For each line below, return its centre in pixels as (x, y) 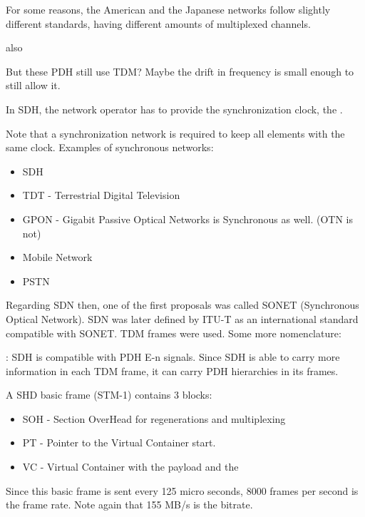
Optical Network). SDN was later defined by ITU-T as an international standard (182, 318)
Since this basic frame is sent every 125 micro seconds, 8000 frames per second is (182, 490)
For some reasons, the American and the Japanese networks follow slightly (168, 9)
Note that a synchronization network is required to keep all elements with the (175, 133)
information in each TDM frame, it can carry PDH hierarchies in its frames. (172, 370)
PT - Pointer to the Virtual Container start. (119, 442)
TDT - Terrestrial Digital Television (101, 195)
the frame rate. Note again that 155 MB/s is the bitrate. (129, 505)
